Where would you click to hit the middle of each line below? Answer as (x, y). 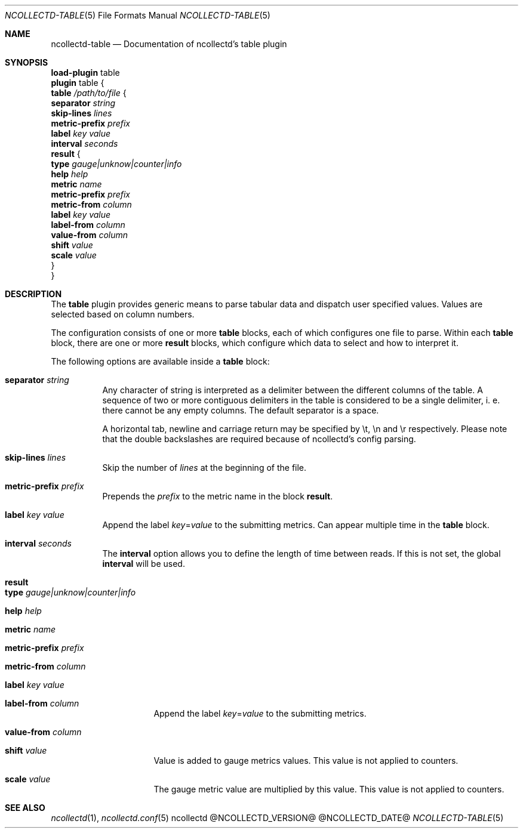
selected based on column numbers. (123, 314)
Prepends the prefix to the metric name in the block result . (218, 496)
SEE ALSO (25, 808)
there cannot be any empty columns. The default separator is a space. (241, 410)
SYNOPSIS (27, 62)
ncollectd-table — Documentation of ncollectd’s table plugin (169, 44)
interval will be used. (144, 564)
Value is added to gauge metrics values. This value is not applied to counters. (306, 761)
